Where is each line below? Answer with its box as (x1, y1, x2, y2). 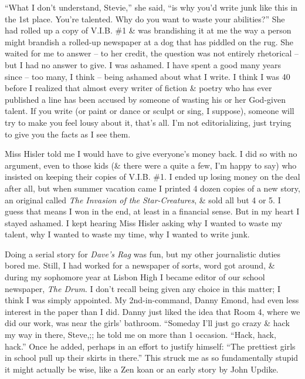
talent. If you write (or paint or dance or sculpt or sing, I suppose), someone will (5, 105, 294, 117)
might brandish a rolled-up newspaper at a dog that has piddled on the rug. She (5, 35, 293, 48)
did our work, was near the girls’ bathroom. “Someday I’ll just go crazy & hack (5, 317, 290, 329)
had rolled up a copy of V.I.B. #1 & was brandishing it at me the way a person (5, 24, 292, 36)
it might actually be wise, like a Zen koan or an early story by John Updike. (5, 363, 279, 375)
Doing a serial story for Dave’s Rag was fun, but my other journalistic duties (5, 247, 281, 260)
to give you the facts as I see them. (5, 128, 131, 140)
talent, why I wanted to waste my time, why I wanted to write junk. (5, 228, 250, 240)
